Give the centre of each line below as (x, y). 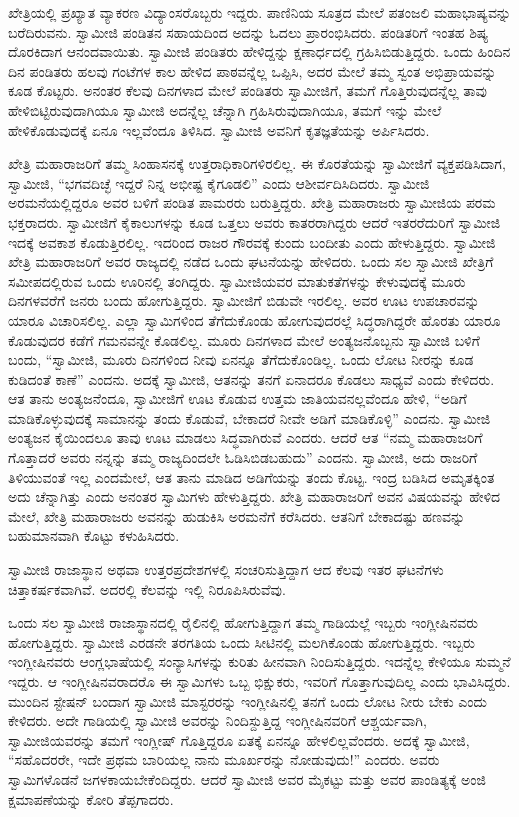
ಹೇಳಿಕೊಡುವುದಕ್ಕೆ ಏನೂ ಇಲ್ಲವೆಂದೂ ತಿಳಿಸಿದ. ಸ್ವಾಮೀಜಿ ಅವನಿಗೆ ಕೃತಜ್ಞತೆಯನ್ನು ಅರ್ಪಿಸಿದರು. (219, 129)
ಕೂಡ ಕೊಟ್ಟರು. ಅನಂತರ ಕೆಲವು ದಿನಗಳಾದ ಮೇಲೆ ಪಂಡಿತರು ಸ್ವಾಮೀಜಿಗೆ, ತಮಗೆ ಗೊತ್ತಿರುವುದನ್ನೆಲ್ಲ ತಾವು (247, 90)
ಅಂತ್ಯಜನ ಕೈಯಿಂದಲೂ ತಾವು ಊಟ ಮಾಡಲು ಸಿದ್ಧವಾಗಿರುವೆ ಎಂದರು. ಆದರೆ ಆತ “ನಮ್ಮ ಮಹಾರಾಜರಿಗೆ (245, 437)
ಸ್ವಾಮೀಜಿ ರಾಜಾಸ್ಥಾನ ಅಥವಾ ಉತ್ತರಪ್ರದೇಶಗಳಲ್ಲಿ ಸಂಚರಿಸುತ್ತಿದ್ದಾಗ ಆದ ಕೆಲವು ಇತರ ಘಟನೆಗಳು (226, 569)
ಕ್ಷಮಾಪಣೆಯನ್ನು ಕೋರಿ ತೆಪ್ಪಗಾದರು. (91, 798)
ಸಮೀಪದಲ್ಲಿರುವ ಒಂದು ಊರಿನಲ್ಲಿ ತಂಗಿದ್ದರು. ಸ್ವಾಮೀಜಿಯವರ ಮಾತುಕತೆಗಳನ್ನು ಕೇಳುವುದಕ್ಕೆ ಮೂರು (237, 280)
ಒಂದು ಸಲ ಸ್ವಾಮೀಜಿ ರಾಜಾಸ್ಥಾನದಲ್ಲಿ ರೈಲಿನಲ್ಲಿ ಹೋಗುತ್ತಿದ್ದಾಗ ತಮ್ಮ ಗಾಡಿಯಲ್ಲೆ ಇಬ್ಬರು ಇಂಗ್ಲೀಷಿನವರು (243, 622)
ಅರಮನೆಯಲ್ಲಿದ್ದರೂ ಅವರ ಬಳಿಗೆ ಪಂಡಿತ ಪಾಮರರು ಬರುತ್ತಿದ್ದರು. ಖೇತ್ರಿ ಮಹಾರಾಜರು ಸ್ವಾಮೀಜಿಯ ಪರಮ (252, 202)
